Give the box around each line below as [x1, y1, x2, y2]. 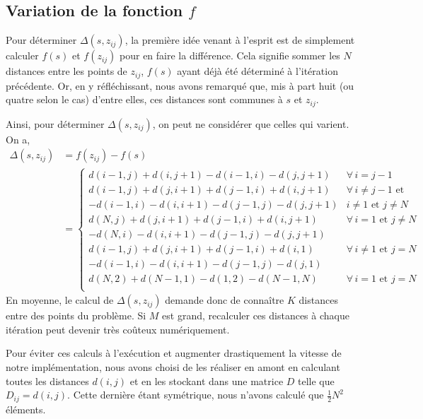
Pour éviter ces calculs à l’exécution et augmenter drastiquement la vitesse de [6, 346, 342, 360]
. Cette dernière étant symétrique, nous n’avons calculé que [67, 387, 324, 402]
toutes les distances [6, 373, 89, 388]
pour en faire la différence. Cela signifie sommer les [120, 48, 340, 63]
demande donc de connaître [165, 293, 284, 307]
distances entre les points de [6, 64, 127, 78]
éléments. [6, 401, 46, 416]
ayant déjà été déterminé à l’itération [177, 64, 338, 78]
